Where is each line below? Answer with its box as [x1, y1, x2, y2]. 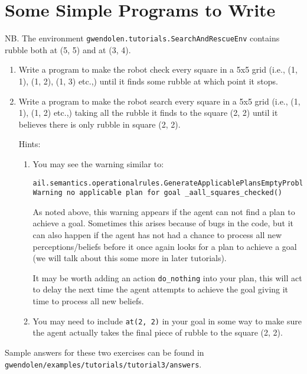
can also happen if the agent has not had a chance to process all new [32, 229, 282, 241]
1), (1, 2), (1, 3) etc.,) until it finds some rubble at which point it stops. [18, 74, 278, 87]
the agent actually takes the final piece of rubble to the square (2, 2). [32, 326, 283, 339]
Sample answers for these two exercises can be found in [5, 346, 204, 358]
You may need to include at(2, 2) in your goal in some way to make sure [32, 314, 302, 327]
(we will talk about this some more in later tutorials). [32, 252, 227, 264]
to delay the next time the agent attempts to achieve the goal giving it [32, 283, 289, 295]
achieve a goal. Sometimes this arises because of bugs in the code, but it [32, 217, 294, 229]
